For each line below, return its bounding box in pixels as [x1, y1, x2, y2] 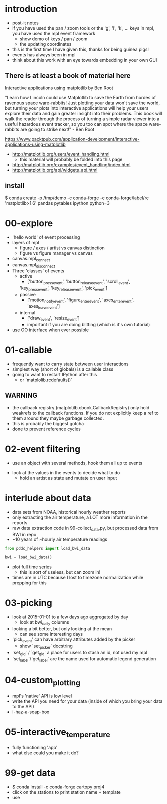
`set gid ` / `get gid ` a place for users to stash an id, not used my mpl [12, 649, 147, 657]
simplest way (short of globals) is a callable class [12, 366, 114, 372]
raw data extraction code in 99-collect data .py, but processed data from [12, 525, 159, 532]
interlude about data [5, 492, 91, 504]
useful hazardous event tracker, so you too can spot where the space [5, 121, 148, 127]
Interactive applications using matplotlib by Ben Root [5, 85, 113, 91]
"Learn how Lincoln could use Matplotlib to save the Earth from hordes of [5, 94, 156, 100]
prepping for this [12, 580, 47, 586]
